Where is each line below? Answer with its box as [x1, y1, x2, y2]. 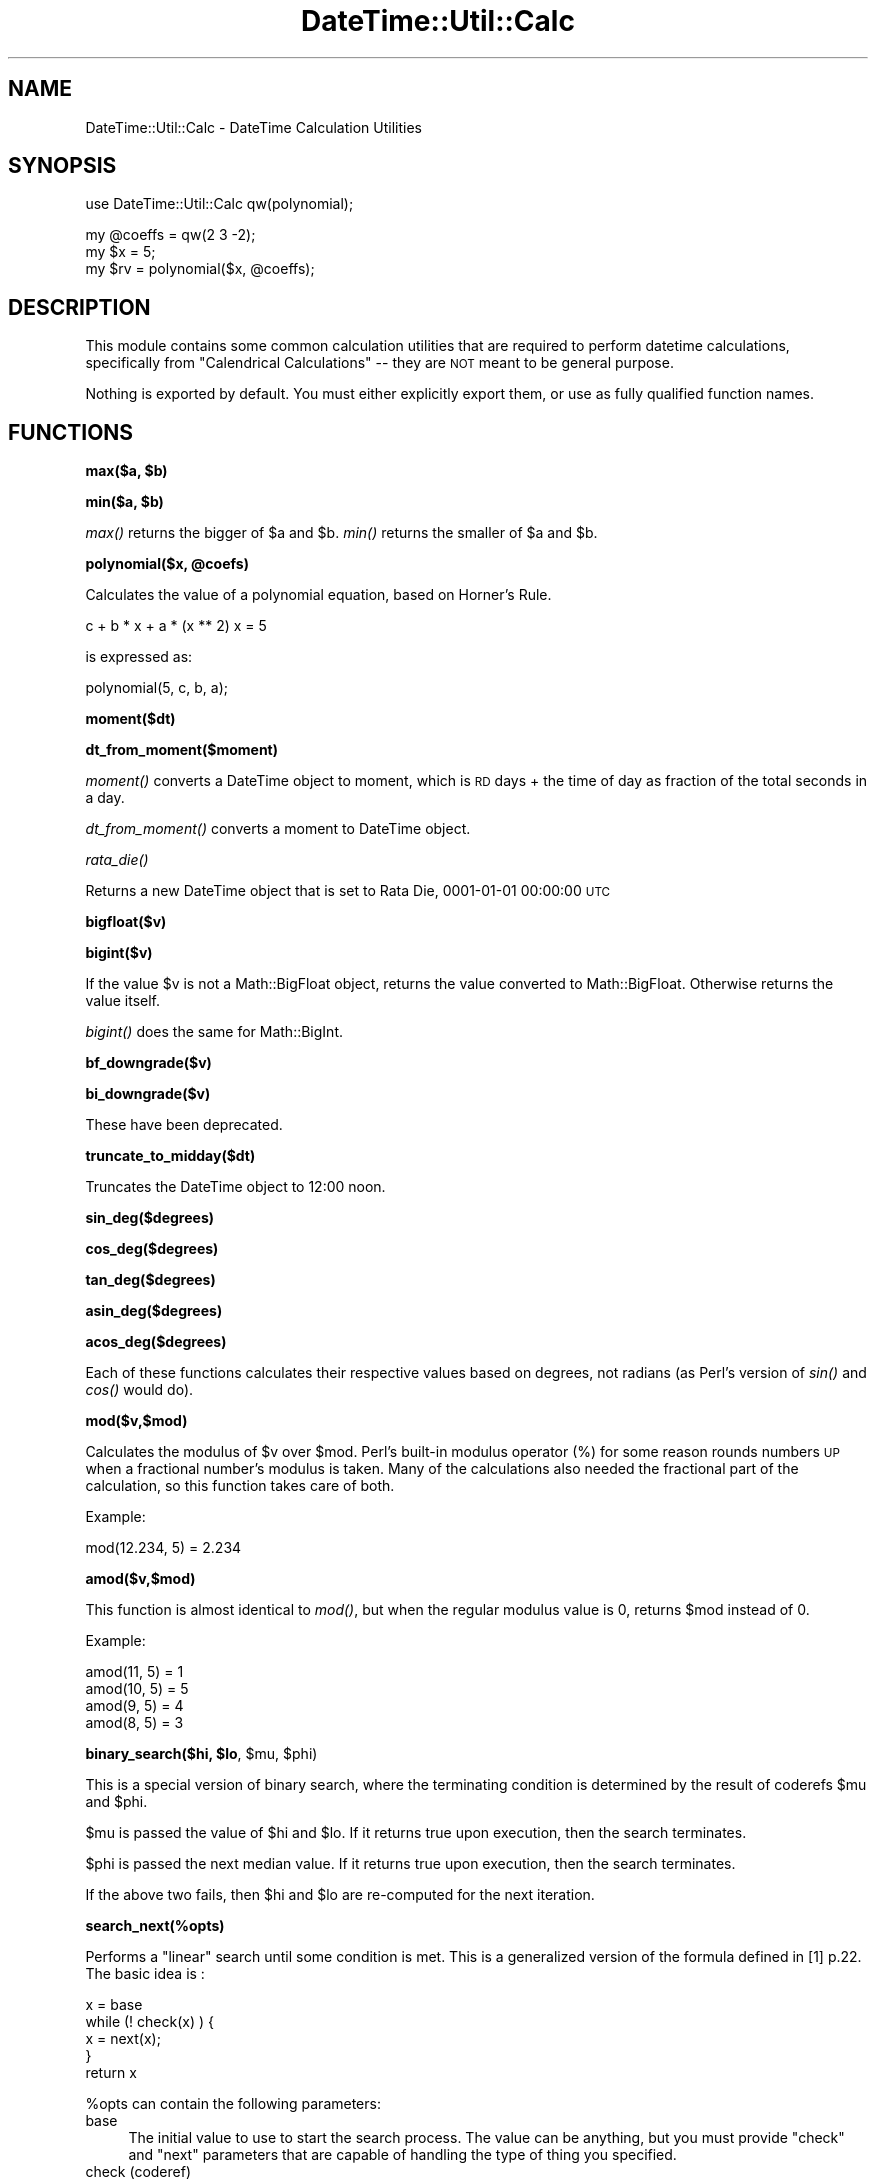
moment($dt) [85, 710, 176, 728]
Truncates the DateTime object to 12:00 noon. [85, 1178, 386, 1196]
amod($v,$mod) [85, 1570, 196, 1588]
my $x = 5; [85, 243, 156, 261]
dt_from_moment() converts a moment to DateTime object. [85, 820, 471, 838]
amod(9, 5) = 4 [85, 1697, 184, 1715]
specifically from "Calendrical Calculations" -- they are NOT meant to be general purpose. [85, 354, 674, 372]
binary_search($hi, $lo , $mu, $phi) [85, 1745, 318, 1763]
